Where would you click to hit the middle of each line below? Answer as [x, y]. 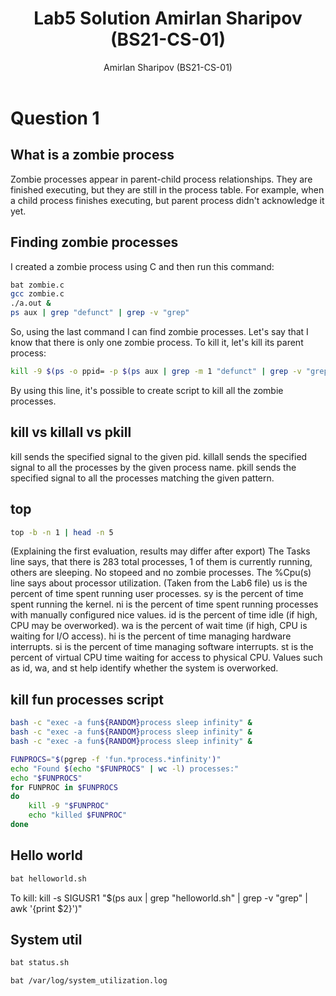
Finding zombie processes [94, 242]
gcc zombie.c [37, 294]
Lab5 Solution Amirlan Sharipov [168, 18]
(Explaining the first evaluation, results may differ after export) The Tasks [160, 551]
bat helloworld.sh [48, 878]
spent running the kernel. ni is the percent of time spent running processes [164, 604]
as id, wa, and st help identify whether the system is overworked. [144, 668]
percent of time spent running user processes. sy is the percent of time [157, 594]
